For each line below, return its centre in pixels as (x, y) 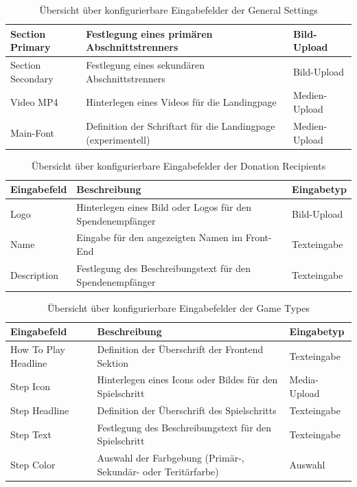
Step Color (33, 464)
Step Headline (40, 410)
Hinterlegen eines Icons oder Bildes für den (187, 380)
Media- (304, 380)
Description (34, 274)
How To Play (38, 349)
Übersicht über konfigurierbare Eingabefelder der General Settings (178, 10)
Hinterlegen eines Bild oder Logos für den (164, 207)
